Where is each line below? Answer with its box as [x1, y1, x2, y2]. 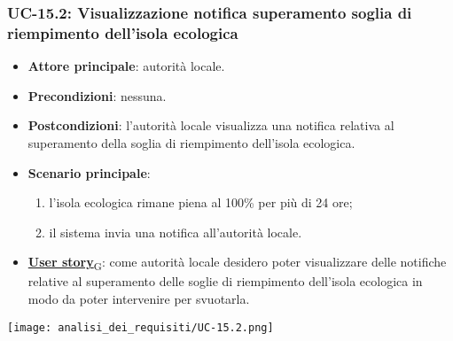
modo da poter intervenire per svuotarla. [27, 290, 250, 308]
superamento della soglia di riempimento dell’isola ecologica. [27, 133, 355, 151]
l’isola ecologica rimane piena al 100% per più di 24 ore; [49, 193, 353, 212]
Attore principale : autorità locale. [27, 57, 225, 75]
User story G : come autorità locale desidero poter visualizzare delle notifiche [27, 252, 447, 274]
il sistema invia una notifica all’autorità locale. [49, 222, 302, 241]
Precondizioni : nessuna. [27, 86, 167, 105]
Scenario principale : [27, 163, 151, 182]
